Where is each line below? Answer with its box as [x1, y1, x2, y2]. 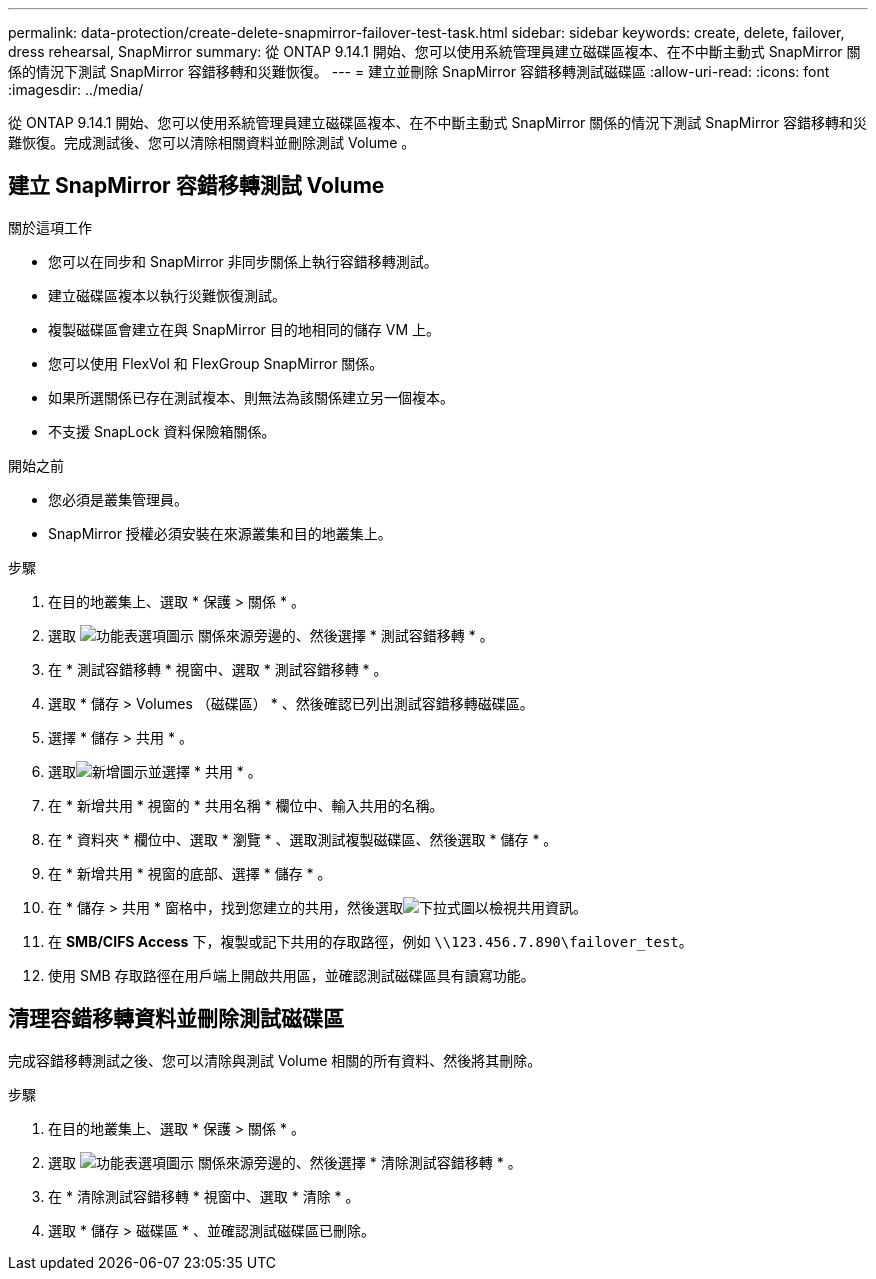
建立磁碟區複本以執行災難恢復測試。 [48, 286, 286, 304]
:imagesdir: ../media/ [8, 81, 144, 98]
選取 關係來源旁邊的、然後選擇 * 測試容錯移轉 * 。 [48, 626, 494, 644]
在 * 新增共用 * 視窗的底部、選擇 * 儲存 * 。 [48, 864, 332, 882]
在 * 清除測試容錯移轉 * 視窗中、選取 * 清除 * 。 [48, 1187, 360, 1205]
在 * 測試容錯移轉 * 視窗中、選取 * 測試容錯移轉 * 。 [48, 660, 388, 678]
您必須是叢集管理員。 [48, 490, 188, 508]
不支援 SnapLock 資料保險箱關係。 [48, 422, 276, 440]
